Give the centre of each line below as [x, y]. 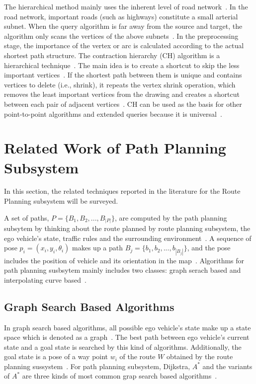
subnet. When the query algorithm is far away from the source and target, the [123, 26]
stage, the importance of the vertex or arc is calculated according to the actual [124, 45]
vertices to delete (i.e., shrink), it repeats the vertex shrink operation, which [120, 84]
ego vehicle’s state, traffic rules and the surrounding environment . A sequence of [128, 238]
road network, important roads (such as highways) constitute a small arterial [121, 16]
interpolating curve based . [45, 279]
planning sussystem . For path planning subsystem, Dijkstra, [97, 366]
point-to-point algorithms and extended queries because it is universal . [113, 114]
